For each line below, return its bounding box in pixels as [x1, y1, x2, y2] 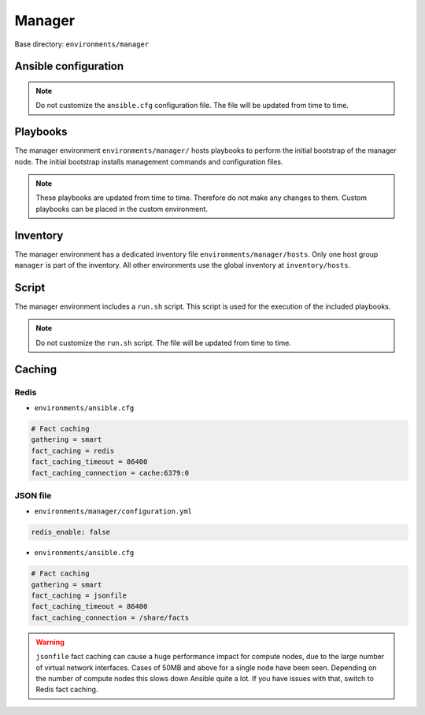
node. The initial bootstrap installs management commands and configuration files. [14, 157, 283, 166]
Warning [35, 637, 65, 646]
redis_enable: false [31, 528, 110, 537]
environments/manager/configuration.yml [34, 507, 193, 516]
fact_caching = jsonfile [31, 591, 128, 600]
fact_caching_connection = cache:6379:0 [31, 469, 189, 477]
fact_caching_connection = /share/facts [31, 613, 189, 622]
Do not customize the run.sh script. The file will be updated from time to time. [35, 338, 291, 347]
